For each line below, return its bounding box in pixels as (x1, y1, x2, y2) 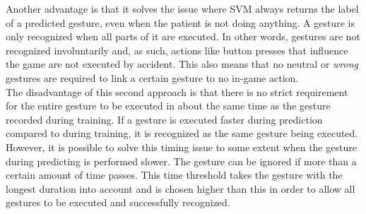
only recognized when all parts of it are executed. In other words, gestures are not (6, 29, 360, 44)
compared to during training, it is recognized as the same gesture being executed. (6, 126, 358, 141)
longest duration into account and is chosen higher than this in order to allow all (6, 181, 355, 196)
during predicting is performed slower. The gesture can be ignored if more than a (6, 153, 357, 168)
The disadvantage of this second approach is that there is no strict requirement (6, 84, 348, 99)
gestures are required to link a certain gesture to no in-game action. (6, 70, 299, 85)
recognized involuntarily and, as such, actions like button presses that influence (6, 42, 348, 57)
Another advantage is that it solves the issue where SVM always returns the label (6, 1, 359, 16)
